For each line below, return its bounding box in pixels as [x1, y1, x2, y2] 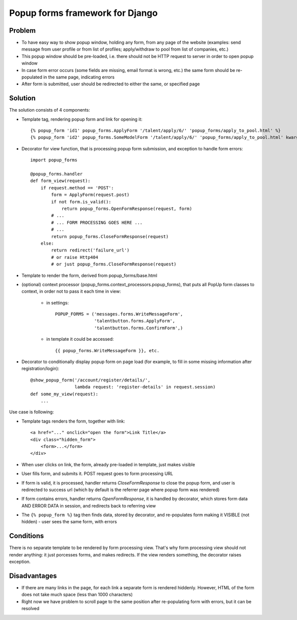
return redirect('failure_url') [51, 248, 130, 253]
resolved [21, 606, 40, 612]
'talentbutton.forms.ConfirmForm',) [94, 325, 183, 331]
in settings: [46, 300, 69, 306]
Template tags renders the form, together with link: [21, 418, 126, 424]
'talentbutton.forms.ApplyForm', [94, 318, 175, 324]
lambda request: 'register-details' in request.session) [74, 384, 216, 390]
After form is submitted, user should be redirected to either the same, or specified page [21, 81, 200, 87]
